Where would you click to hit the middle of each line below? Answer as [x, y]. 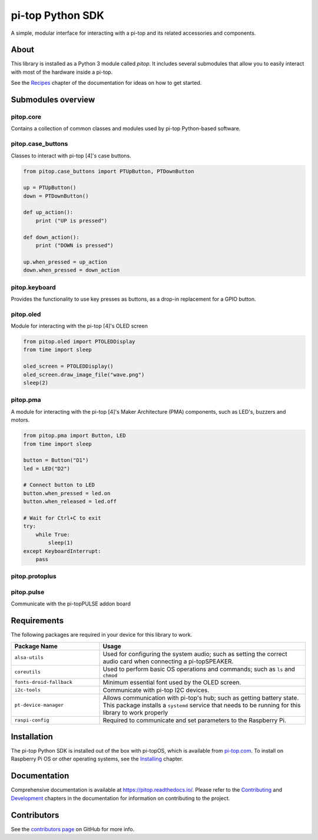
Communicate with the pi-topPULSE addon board [71, 604]
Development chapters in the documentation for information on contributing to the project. [120, 798]
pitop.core [26, 117]
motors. [20, 420]
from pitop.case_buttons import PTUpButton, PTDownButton [109, 171]
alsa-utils [29, 658]
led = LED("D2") [47, 468]
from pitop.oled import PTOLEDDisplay [79, 342]
